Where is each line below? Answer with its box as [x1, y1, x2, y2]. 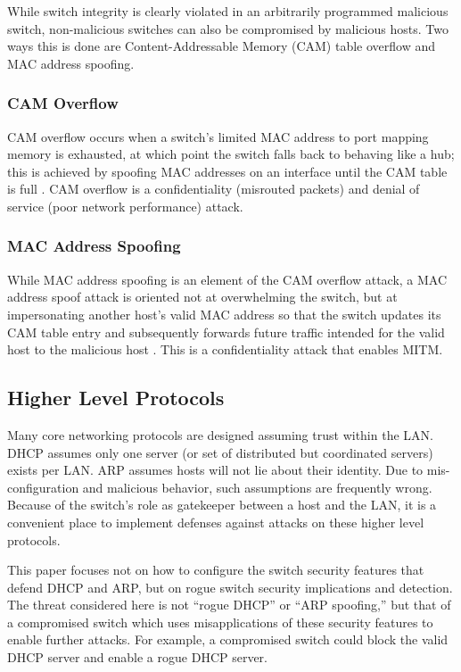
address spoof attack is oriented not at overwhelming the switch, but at [7, 287, 398, 306]
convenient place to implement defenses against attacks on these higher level [7, 512, 424, 531]
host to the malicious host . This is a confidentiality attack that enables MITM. [7, 340, 443, 359]
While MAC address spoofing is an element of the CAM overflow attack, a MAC [7, 270, 448, 288]
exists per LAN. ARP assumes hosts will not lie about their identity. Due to [7, 460, 424, 479]
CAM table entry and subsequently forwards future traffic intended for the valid [7, 322, 445, 341]
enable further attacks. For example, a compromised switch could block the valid [7, 630, 449, 649]
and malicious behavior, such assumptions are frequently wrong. [82, 477, 432, 496]
